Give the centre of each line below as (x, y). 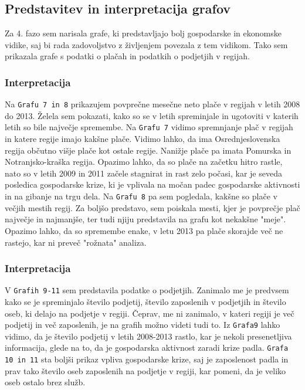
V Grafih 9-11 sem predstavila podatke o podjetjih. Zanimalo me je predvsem (147, 290)
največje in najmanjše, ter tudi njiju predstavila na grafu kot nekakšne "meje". (145, 219)
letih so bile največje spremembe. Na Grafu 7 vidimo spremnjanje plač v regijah (149, 127)
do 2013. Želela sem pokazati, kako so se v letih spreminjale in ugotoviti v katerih (152, 115)
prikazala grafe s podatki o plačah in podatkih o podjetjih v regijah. (127, 56)
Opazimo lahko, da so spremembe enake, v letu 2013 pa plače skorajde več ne (144, 230)
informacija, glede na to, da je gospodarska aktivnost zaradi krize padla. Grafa (147, 347)
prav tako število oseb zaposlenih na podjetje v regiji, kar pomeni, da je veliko (145, 370)
